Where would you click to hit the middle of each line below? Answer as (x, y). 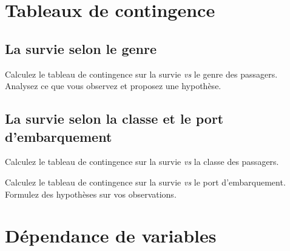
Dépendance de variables (111, 236)
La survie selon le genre (81, 48)
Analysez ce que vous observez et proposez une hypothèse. (113, 86)
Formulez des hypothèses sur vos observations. (91, 194)
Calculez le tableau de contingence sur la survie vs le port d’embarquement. (145, 182)
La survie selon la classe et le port (114, 119)
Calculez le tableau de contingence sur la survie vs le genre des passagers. (141, 74)
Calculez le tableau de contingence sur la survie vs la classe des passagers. (142, 162)
